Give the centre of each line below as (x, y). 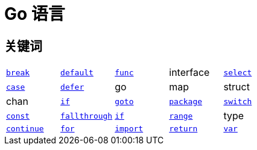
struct (236, 87)
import (129, 129)
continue (25, 129)
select (238, 72)
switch (238, 101)
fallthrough (87, 116)
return (183, 129)
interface (189, 73)
